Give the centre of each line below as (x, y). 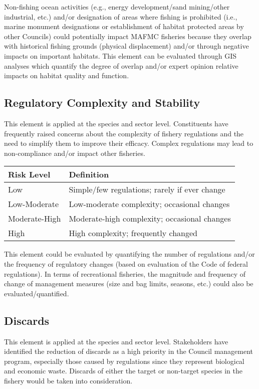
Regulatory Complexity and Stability (102, 103)
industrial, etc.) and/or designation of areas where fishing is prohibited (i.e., (121, 16)
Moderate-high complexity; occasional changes (150, 219)
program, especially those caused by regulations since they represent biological (124, 361)
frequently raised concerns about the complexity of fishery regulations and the (124, 133)
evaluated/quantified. (37, 293)
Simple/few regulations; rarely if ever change (147, 189)
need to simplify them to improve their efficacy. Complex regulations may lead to (129, 143)
